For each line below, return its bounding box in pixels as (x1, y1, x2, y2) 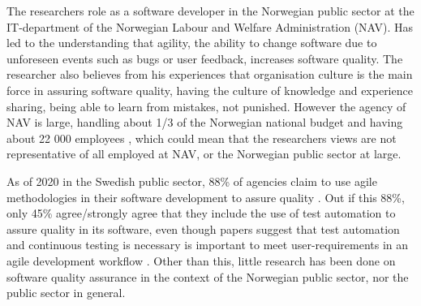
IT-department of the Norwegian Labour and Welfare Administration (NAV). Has (6, 18, 414, 35)
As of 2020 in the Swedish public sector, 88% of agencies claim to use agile (6, 172, 377, 189)
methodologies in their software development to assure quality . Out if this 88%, (6, 188, 405, 205)
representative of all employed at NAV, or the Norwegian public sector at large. (6, 145, 402, 162)
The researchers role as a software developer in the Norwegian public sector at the (6, 2, 415, 19)
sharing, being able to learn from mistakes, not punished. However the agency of (6, 97, 406, 114)
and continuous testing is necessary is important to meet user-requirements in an (6, 236, 409, 253)
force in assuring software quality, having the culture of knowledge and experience (6, 81, 413, 98)
